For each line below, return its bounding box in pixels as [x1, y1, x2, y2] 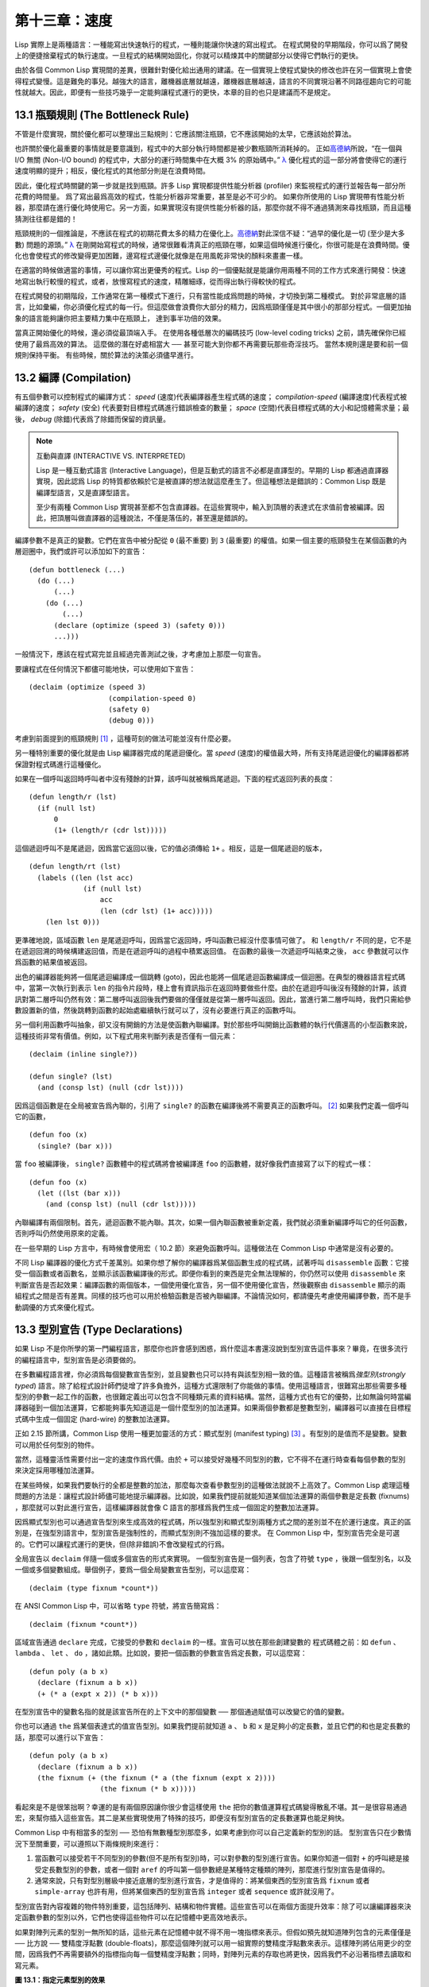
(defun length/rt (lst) [29, 862, 122, 871]
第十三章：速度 [14, 12, 113, 29]
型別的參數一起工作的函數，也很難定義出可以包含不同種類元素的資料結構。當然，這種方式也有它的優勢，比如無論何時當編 [14, 1392, 412, 1401]
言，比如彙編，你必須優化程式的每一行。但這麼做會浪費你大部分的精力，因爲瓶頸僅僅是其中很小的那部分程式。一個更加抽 [14, 302, 412, 312]
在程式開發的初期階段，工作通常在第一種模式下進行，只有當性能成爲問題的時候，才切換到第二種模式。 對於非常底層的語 [14, 291, 407, 301]
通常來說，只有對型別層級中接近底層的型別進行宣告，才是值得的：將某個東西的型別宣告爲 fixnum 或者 [34, 1876, 370, 1885]
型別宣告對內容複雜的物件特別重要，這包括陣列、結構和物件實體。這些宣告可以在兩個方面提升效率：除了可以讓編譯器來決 [14, 1901, 412, 1911]
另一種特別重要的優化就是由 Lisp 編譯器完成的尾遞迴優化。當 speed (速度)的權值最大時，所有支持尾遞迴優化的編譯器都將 [14, 748, 409, 758]
